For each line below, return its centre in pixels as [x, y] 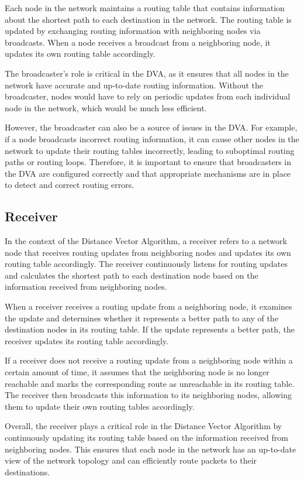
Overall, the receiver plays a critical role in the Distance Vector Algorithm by [144, 426]
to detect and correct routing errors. [70, 185]
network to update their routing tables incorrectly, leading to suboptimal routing [150, 150]
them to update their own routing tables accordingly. [100, 406]
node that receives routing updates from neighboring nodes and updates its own [148, 252]
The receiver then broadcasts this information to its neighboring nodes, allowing [148, 395]
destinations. [27, 472]
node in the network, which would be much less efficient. [106, 107]
